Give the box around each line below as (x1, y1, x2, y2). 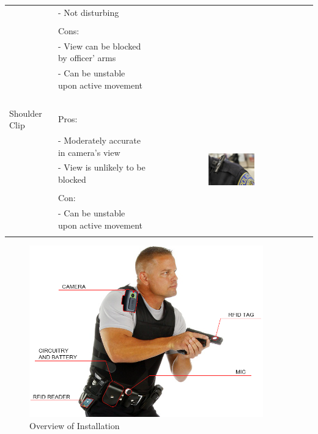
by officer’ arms (57, 51, 116, 64)
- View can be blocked (57, 39, 141, 52)
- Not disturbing (57, 6, 119, 18)
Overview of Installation (29, 419, 120, 432)
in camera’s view (57, 145, 120, 158)
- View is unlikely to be (57, 161, 146, 174)
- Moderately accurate (57, 134, 141, 146)
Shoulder (9, 106, 42, 119)
